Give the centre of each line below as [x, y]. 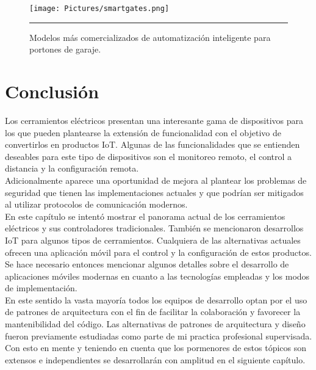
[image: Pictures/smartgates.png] [99, 9]
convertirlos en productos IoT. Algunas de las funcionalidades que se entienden [153, 144]
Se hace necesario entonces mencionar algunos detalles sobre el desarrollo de [147, 264]
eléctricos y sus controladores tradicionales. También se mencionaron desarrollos [154, 228]
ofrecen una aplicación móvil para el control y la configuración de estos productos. [158, 252]
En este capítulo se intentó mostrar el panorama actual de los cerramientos [145, 216]
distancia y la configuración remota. [72, 168]
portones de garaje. [65, 49]
